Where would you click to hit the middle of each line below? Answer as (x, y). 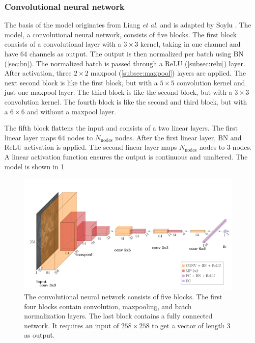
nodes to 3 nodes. (226, 147)
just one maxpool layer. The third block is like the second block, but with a (118, 92)
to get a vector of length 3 (191, 325)
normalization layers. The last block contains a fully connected (118, 316)
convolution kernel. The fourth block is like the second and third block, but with (126, 101)
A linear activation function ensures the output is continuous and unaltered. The (126, 156)
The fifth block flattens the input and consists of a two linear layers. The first (121, 128)
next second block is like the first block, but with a (81, 82)
